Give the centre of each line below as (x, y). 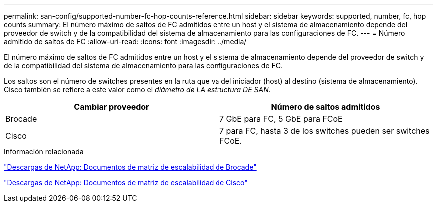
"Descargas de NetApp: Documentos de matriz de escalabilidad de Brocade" (130, 167)
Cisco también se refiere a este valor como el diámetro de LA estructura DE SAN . (137, 89)
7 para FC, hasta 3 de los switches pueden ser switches (325, 131)
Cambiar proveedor (111, 107)
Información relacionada (44, 152)
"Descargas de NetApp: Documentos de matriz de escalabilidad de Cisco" (126, 182)
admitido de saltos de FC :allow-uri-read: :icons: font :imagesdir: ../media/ (125, 42)
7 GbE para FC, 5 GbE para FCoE (281, 119)
